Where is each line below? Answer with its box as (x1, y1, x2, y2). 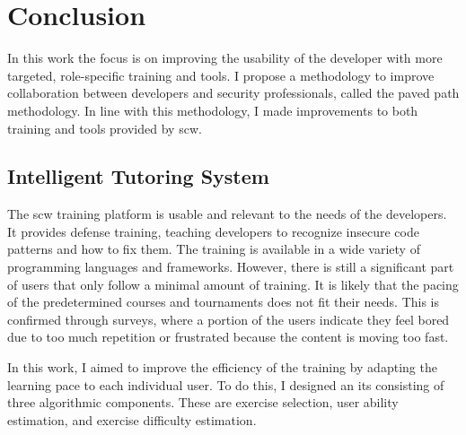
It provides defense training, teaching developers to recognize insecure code (7, 222, 419, 240)
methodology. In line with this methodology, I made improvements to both (7, 100, 418, 119)
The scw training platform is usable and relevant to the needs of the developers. (7, 204, 447, 223)
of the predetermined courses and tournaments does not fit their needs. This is (7, 292, 439, 311)
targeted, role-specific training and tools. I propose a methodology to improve (7, 65, 435, 84)
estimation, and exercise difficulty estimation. (7, 410, 257, 429)
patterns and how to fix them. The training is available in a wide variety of (7, 239, 420, 258)
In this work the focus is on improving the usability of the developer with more (7, 48, 443, 67)
